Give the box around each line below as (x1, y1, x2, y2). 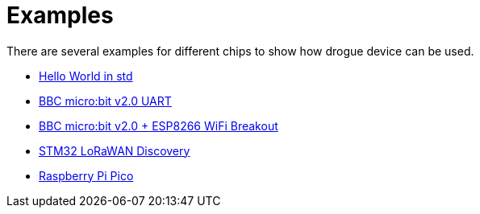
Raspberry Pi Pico (39, 168, 134, 183)
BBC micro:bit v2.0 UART (39, 93, 172, 108)
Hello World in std (39, 68, 133, 83)
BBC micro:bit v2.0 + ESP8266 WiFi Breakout (39, 118, 278, 133)
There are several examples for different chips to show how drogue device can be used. (6, 43, 474, 58)
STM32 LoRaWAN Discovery (39, 143, 190, 158)
